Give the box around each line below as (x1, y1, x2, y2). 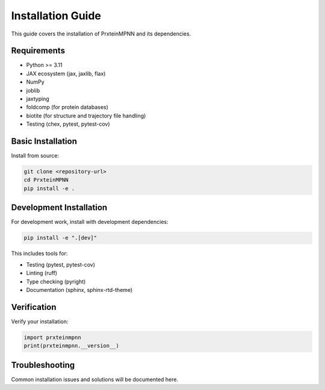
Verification (11, 302, 57, 312)
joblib (26, 87, 40, 94)
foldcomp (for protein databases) (26, 104, 108, 111)
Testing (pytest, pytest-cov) (26, 261, 96, 268)
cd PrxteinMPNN (23, 176, 69, 184)
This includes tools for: (11, 250, 68, 257)
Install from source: (11, 152, 60, 159)
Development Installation (11, 202, 108, 213)
